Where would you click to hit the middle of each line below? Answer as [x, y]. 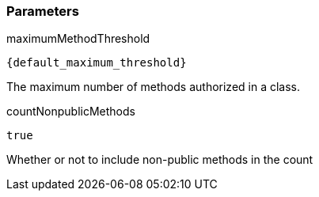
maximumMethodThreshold [78, 39]
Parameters [43, 11]
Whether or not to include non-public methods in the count [160, 160]
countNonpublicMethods [71, 112]
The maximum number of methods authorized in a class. [154, 87]
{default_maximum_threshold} [97, 63]
